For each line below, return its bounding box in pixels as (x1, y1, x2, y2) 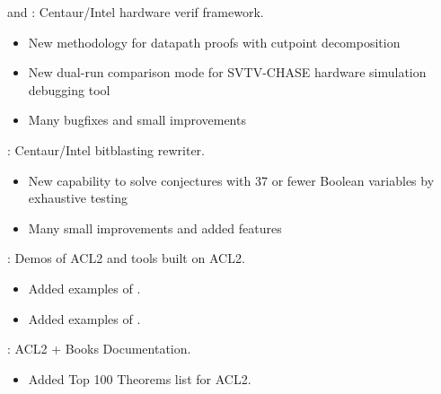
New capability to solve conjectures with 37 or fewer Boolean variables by (28, 171, 435, 189)
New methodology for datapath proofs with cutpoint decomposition (28, 32, 401, 51)
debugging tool (28, 80, 110, 99)
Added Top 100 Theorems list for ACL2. (28, 369, 251, 388)
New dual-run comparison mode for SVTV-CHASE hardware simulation (28, 63, 427, 82)
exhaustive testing (28, 188, 128, 207)
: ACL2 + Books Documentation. (7, 339, 191, 358)
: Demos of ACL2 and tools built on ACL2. (7, 249, 245, 267)
